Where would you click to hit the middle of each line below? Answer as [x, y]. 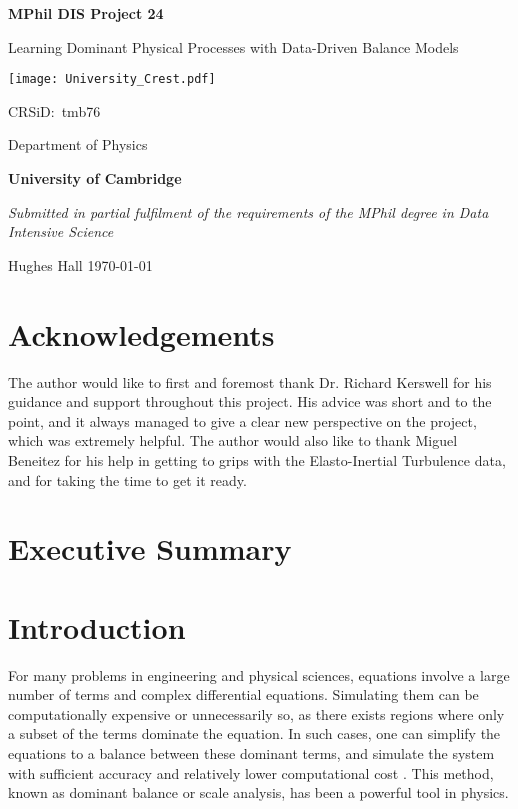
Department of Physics [78, 144]
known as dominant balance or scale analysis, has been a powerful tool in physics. [258, 792]
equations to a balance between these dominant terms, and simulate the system [251, 752]
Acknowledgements [141, 333]
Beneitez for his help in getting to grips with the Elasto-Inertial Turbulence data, [257, 459]
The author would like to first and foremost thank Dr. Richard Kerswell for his [250, 381]
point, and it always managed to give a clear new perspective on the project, [242, 420]
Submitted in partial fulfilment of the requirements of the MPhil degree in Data [248, 211]
